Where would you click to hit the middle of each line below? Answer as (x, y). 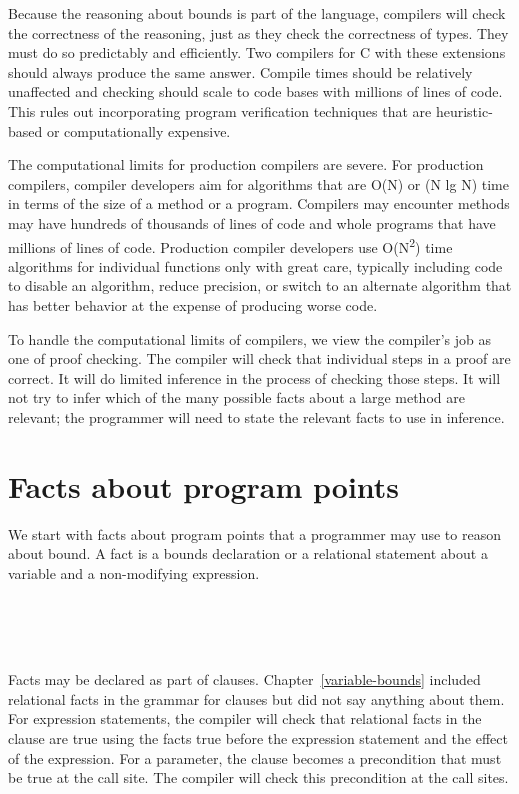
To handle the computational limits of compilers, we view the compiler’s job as (249, 338)
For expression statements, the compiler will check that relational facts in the (245, 718)
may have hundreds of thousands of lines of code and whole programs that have (252, 222)
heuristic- (464, 110)
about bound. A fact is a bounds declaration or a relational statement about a (248, 553)
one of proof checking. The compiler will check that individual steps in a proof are (259, 358)
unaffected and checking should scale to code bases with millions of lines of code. (255, 91)
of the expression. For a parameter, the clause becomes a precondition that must (255, 757)
